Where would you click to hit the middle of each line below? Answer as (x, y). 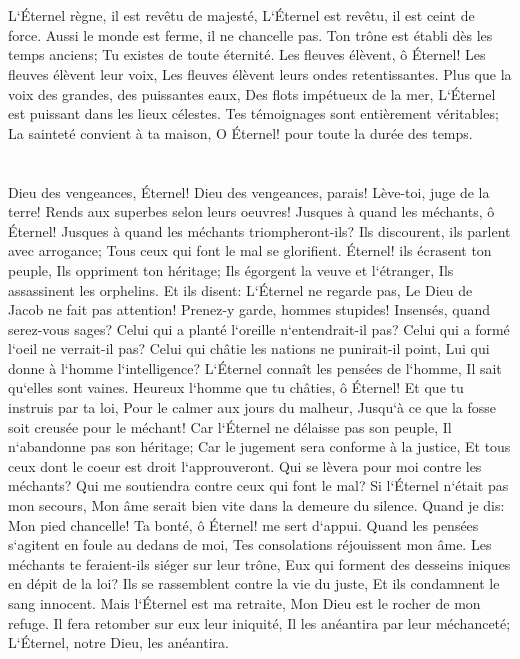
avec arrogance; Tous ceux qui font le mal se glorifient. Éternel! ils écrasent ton (250, 250)
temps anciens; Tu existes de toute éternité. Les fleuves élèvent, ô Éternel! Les (247, 54)
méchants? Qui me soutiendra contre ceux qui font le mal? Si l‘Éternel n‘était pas (258, 485)
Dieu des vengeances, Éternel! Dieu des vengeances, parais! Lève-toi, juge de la (249, 191)
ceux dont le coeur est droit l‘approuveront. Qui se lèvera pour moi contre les (245, 465)
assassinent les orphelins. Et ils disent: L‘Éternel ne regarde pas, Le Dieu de (240, 289)
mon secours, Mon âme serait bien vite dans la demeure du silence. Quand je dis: (256, 505)
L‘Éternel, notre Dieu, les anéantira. (118, 642)
